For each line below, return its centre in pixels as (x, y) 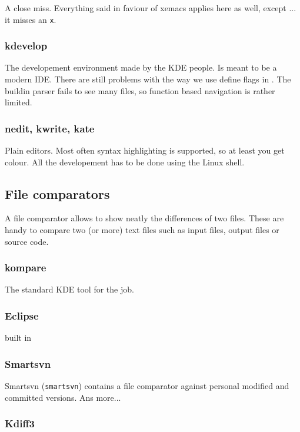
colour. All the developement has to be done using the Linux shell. (125, 162)
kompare (26, 267)
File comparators (57, 193)
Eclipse (22, 315)
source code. (27, 241)
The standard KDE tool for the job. (69, 289)
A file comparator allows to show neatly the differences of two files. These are (144, 218)
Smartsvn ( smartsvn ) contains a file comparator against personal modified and (147, 386)
